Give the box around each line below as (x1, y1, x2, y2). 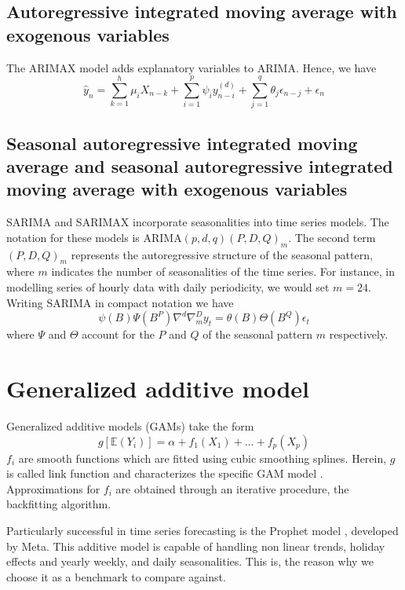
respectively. (329, 326, 389, 343)
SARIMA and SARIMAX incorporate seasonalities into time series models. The (6, 214, 389, 230)
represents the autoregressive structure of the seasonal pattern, (71, 246, 373, 262)
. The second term (288, 229, 376, 245)
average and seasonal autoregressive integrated (6, 154, 393, 178)
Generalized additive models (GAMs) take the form (6, 417, 254, 434)
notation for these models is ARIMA (6, 229, 182, 245)
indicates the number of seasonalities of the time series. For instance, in (51, 263, 395, 280)
